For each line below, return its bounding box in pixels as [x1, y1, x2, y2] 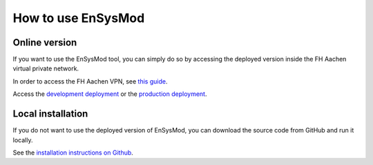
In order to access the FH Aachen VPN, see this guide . [12, 77, 168, 86]
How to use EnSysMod [12, 10, 145, 26]
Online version [12, 37, 77, 48]
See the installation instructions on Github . [12, 148, 134, 157]
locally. [12, 135, 33, 144]
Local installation [12, 108, 88, 120]
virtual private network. [12, 64, 79, 72]
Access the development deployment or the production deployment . [12, 90, 207, 98]
